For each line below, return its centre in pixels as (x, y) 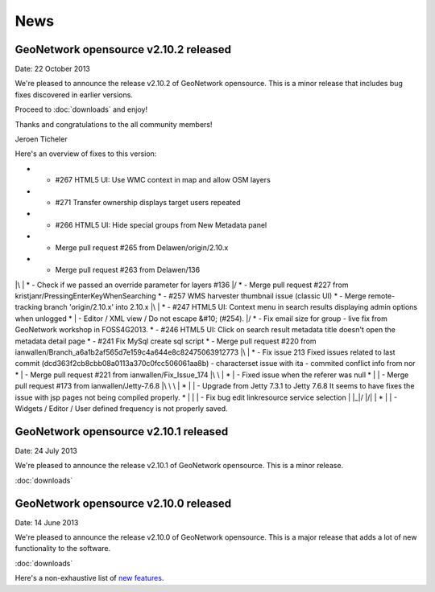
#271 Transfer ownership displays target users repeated (148, 202)
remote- (381, 296)
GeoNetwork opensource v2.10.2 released (123, 49)
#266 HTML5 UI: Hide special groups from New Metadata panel (161, 224)
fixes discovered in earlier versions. (74, 95)
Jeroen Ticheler (41, 139)
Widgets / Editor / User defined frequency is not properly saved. (122, 409)
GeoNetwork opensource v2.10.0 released (123, 503)
